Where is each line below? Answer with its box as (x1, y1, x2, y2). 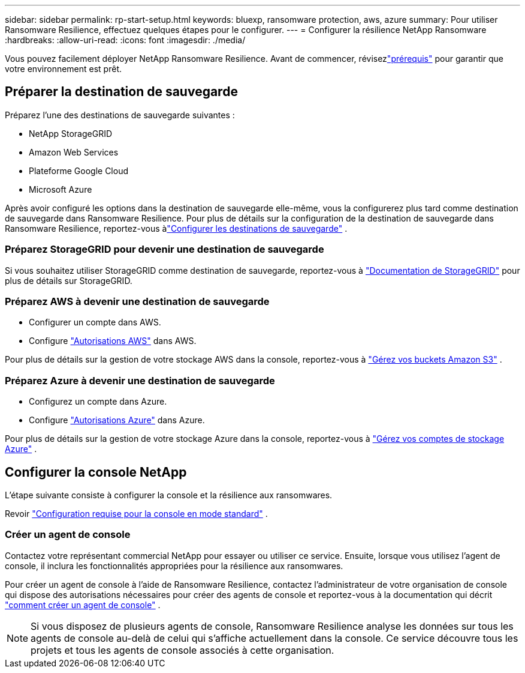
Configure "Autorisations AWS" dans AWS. (29, 336, 197, 346)
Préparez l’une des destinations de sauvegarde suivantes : (5, 109, 235, 120)
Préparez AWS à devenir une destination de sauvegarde (5, 295, 270, 307)
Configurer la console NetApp (5, 464, 187, 480)
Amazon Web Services (29, 146, 119, 157)
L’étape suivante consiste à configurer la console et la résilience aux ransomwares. (5, 489, 333, 500)
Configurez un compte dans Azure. (29, 396, 167, 407)
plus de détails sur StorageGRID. (5, 275, 132, 286)
